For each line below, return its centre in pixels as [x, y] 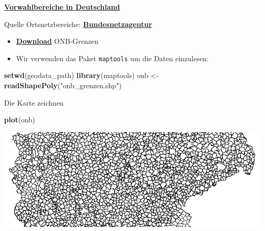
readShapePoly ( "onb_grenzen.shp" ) [63, 85]
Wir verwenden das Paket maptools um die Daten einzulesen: [112, 58]
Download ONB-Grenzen [57, 41]
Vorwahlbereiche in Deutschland [62, 7]
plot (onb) [20, 120]
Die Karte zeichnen [34, 102]
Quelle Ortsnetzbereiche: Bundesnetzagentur [78, 24]
